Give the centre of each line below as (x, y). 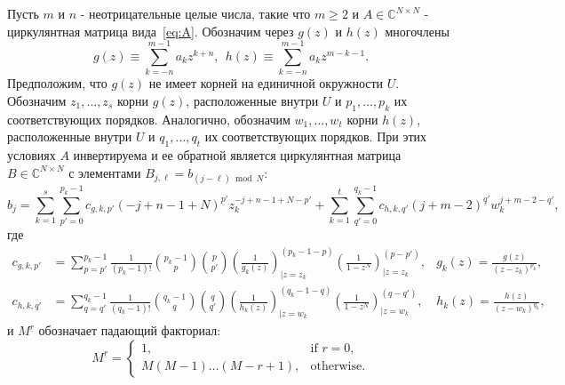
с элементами (105, 172)
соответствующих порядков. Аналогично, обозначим (149, 119)
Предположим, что (57, 83)
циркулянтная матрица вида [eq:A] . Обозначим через (151, 31)
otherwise (336, 367)
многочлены (417, 31)
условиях (32, 155)
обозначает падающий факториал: (130, 330)
